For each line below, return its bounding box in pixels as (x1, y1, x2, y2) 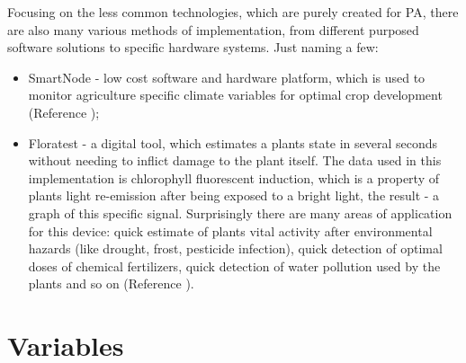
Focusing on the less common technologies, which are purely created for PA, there (7, 3, 459, 21)
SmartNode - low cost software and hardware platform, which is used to (28, 67, 426, 86)
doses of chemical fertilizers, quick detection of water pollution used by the (28, 256, 441, 275)
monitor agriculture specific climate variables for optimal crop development (28, 85, 443, 104)
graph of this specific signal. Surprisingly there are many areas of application (28, 203, 453, 222)
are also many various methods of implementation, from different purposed (7, 20, 419, 39)
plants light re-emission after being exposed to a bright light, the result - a (28, 186, 440, 205)
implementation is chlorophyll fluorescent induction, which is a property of (28, 168, 439, 187)
